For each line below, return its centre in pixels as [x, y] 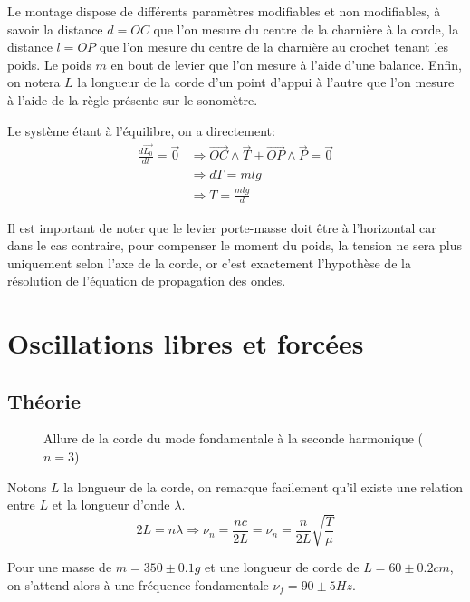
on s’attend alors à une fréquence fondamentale [138, 584]
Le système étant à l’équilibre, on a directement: [141, 130]
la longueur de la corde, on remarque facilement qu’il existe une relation [264, 486]
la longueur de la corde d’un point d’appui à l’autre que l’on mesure [266, 82]
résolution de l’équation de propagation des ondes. [147, 281]
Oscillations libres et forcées [186, 343]
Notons [27, 486]
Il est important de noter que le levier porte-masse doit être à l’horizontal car [222, 227]
